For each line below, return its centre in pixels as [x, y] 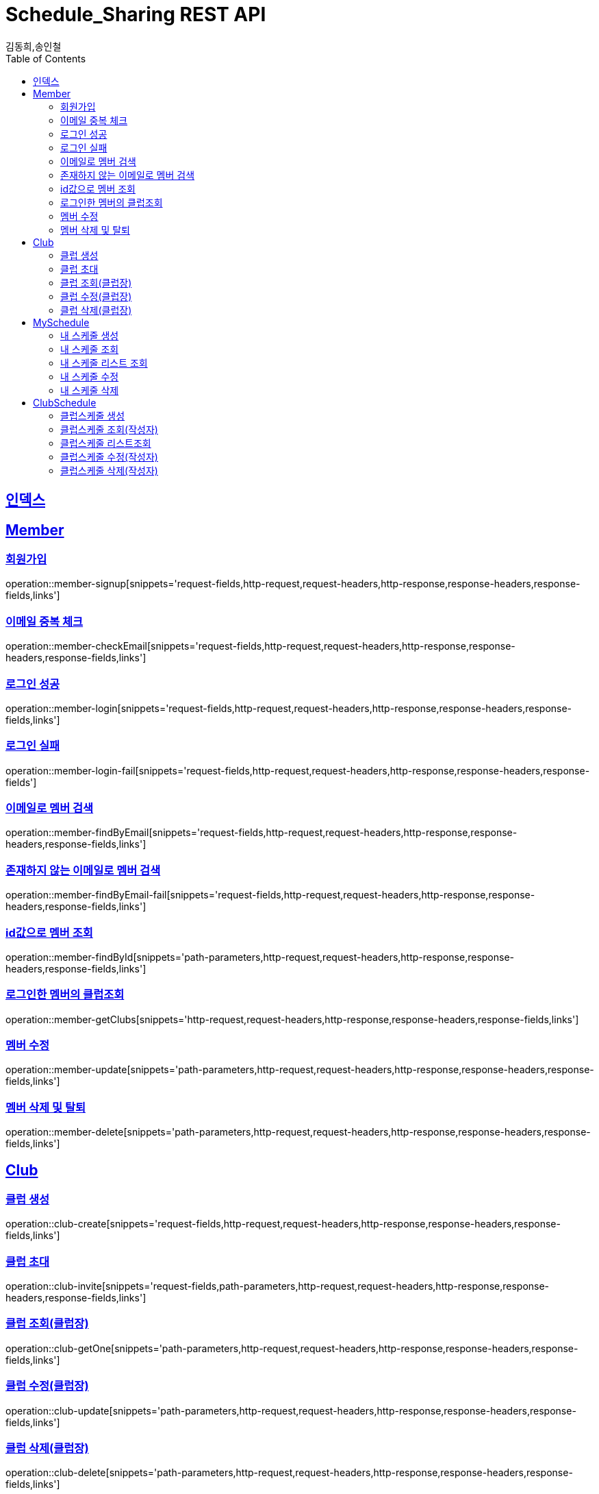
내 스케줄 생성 [90, 335]
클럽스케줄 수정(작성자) [109, 456]
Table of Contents [46, 58]
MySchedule [61, 322]
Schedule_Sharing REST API [136, 14]
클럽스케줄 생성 [93, 415]
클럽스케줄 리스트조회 [106, 443]
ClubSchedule [65, 402]
